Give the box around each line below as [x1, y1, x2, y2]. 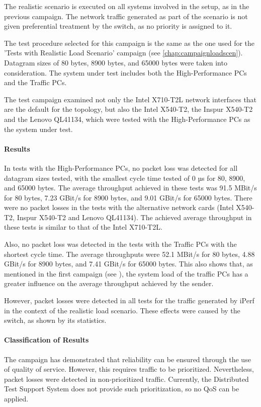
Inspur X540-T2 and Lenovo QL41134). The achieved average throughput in [17, 212, 252, 222]
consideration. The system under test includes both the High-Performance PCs [4, 67, 247, 78]
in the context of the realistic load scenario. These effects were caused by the [4, 305, 240, 315]
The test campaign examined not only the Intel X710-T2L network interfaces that [4, 94, 257, 104]
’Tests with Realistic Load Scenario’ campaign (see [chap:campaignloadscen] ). [4, 47, 243, 58]
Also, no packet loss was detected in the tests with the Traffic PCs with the [4, 239, 237, 249]
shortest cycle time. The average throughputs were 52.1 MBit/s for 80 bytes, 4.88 [4, 248, 255, 259]
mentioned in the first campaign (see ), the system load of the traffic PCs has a [4, 268, 248, 279]
